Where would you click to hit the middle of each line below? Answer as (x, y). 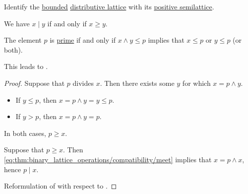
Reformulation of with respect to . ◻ (61, 186)
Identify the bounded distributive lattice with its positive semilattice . (109, 6)
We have (17, 23)
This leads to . (26, 66)
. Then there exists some (137, 83)
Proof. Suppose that (34, 83)
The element (23, 40)
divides (83, 83)
